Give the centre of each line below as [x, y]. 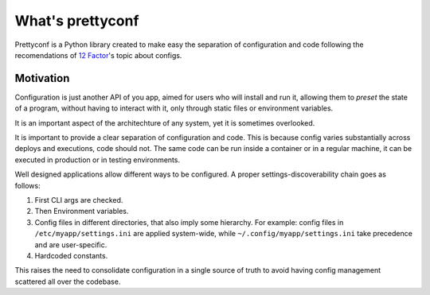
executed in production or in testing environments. [98, 160]
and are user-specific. [71, 245]
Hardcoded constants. [71, 255]
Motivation [42, 78]
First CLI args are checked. [79, 200]
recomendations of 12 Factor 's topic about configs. [98, 55]
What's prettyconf [77, 21]
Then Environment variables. [82, 212]
